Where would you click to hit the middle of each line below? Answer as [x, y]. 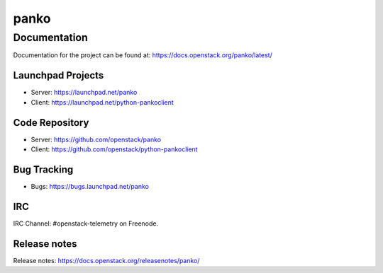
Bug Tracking [43, 169]
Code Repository [51, 123]
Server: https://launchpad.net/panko [84, 93]
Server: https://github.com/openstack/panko [96, 139]
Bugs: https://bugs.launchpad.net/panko [90, 186]
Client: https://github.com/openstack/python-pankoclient [114, 149]
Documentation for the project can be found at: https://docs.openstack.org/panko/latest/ [143, 55]
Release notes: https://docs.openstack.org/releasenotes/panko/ [106, 260]
